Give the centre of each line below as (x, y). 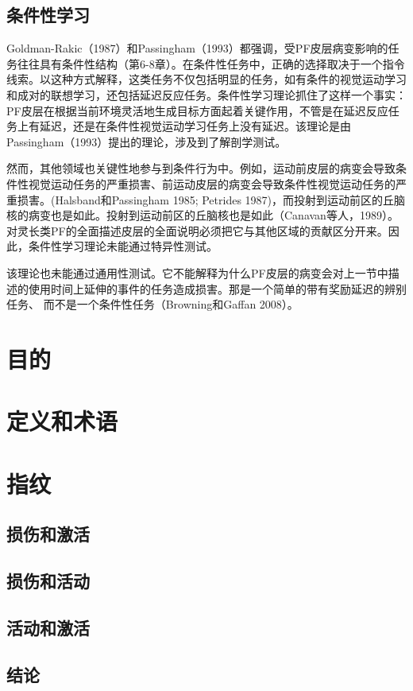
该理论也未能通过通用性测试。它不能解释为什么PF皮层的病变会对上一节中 (197, 272)
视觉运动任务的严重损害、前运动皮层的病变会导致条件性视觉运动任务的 (212, 183)
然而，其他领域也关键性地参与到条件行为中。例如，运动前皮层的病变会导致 (201, 168)
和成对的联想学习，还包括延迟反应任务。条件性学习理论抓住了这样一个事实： (206, 94)
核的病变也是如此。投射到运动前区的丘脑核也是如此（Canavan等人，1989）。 (203, 215)
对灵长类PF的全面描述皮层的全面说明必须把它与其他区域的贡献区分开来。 (197, 230)
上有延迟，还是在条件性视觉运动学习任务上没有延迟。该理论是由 (184, 126)
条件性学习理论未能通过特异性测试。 (123, 246)
